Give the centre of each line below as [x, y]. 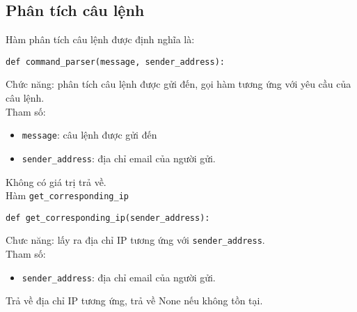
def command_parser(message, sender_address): [115, 62]
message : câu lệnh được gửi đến [89, 135]
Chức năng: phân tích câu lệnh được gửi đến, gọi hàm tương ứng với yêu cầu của [178, 84]
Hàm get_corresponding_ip [68, 195]
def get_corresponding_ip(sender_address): [108, 218]
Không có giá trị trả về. [56, 181]
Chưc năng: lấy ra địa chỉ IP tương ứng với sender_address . [135, 240]
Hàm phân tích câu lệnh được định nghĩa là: [100, 39]
